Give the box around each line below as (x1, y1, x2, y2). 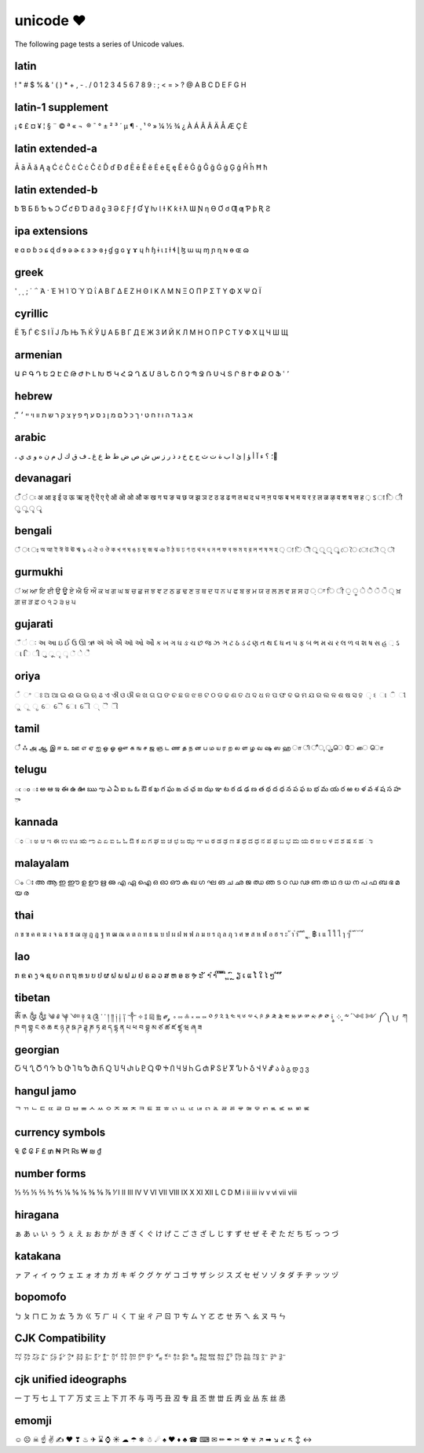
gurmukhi (14, 565, 64, 578)
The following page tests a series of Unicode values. (14, 39, 185, 49)
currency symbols (14, 1125, 106, 1139)
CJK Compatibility (14, 1332, 106, 1345)
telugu (14, 763, 47, 776)
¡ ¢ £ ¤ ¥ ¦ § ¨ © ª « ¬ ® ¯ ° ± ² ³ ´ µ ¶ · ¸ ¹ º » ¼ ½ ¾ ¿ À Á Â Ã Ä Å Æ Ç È (14, 122, 247, 131)
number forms (14, 1167, 86, 1180)
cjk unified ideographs (14, 1373, 127, 1386)
